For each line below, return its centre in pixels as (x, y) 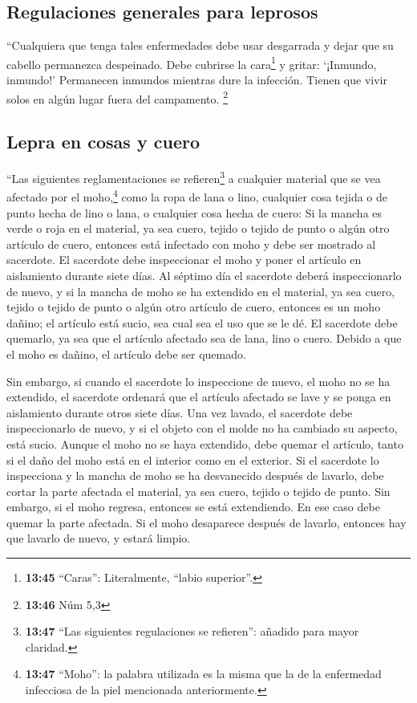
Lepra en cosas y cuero (103, 142)
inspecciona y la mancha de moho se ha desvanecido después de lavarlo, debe (195, 475)
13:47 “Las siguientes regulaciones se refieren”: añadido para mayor (192, 631)
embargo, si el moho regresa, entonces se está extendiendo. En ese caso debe (193, 507)
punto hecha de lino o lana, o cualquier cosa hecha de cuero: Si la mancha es (194, 212)
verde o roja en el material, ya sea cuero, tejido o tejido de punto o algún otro (198, 228)
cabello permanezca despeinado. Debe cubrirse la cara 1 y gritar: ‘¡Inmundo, (192, 63)
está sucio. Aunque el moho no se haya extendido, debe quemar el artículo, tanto (205, 443)
